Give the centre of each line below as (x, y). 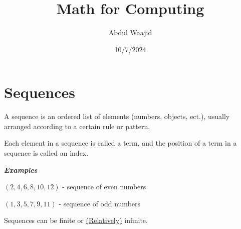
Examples (21, 169)
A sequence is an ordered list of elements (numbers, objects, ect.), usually (117, 116)
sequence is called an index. (46, 153)
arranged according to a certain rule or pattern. (77, 126)
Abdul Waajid (130, 32)
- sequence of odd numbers (100, 203)
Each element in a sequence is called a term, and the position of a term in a (120, 143)
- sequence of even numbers (104, 187)
